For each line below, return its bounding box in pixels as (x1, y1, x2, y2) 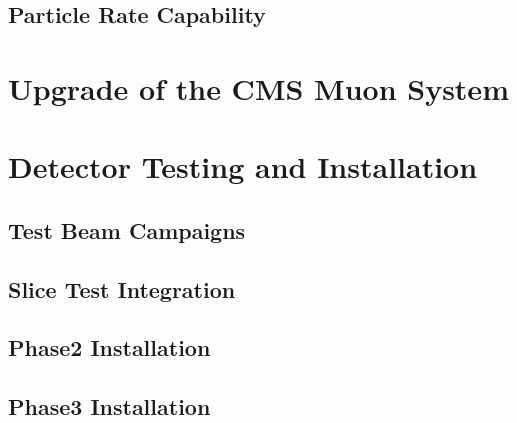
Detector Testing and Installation (8, 146, 478, 187)
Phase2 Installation (8, 332, 211, 363)
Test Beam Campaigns (8, 214, 246, 245)
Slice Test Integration (8, 273, 236, 304)
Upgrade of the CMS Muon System (8, 67, 509, 108)
